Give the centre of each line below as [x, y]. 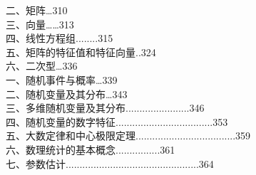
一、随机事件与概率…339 [62, 79]
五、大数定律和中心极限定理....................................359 [128, 136]
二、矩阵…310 [37, 10]
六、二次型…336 [42, 66]
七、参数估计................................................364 [110, 163]
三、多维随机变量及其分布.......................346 [105, 108]
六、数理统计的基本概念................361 [91, 149]
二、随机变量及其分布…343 [67, 94]
